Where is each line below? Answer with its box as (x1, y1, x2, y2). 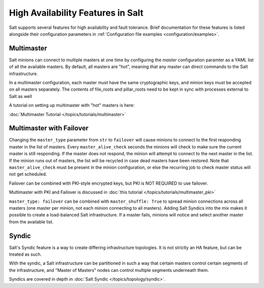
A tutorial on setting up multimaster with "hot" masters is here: (9, 102, 134, 108)
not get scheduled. (9, 171, 47, 177)
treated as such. (9, 251, 42, 257)
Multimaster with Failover (9, 124, 89, 132)
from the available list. (9, 218, 54, 225)
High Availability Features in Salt (9, 7, 144, 18)
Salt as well (9, 93, 32, 99)
